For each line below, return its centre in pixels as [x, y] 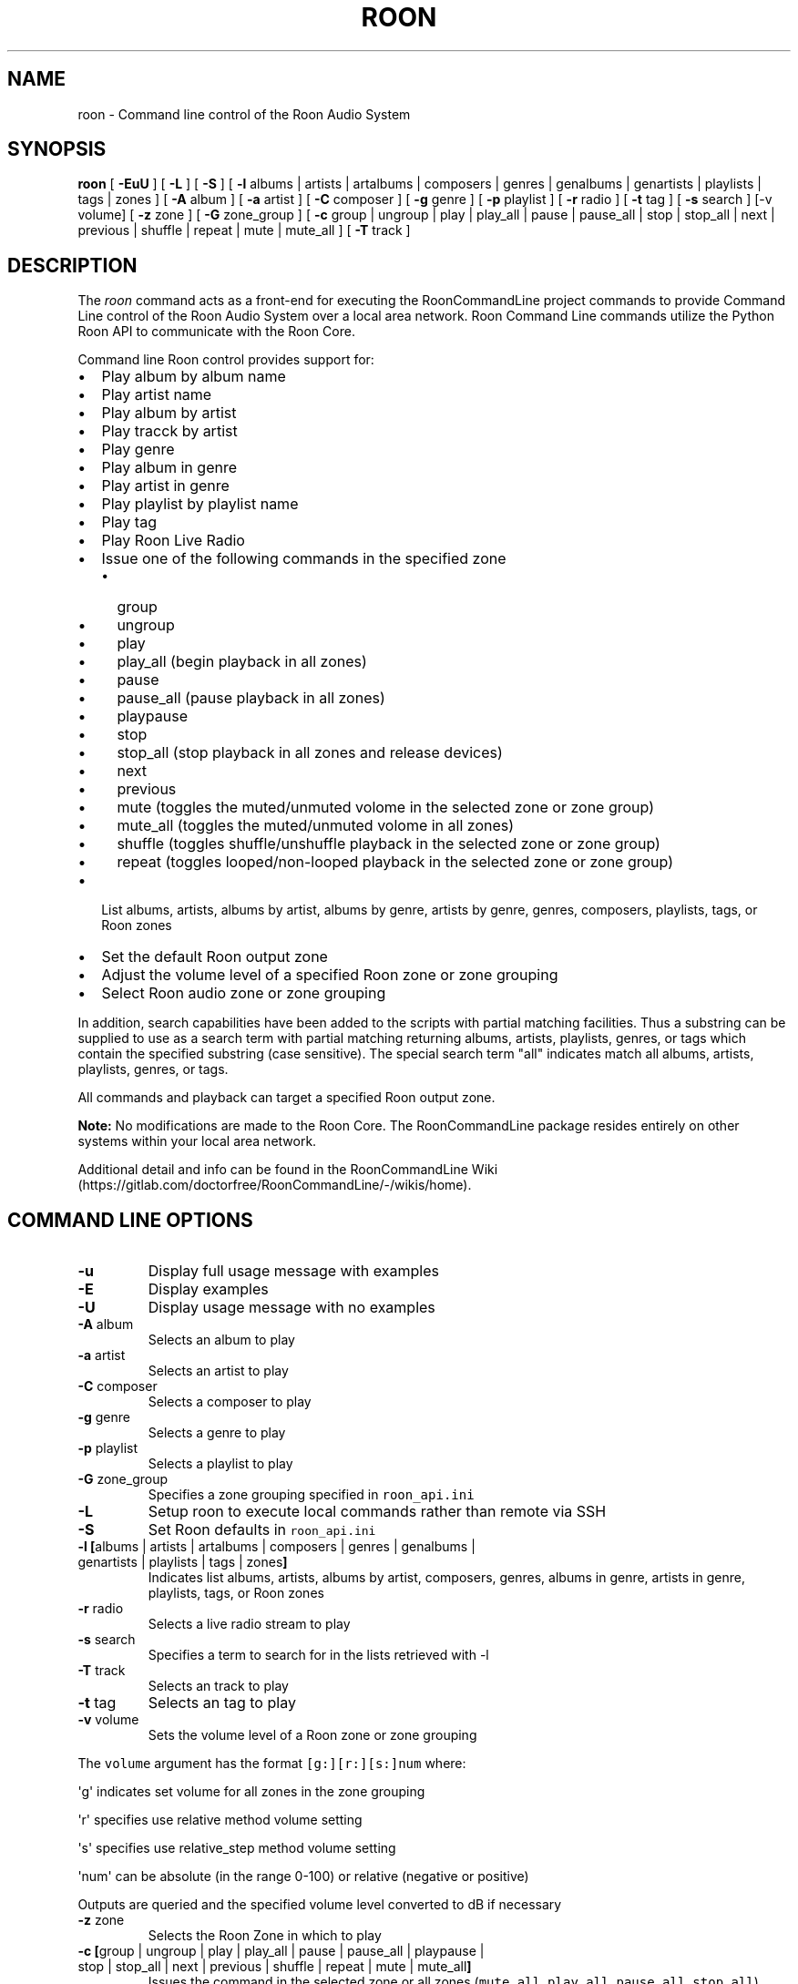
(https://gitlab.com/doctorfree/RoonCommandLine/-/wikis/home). [275, 1185]
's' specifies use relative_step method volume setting [237, 1848]
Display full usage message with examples [293, 1271]
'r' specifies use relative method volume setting [220, 1820]
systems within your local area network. [197, 1141]
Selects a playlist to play [220, 1464]
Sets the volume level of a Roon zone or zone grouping [312, 1735]
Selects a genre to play [217, 1433]
